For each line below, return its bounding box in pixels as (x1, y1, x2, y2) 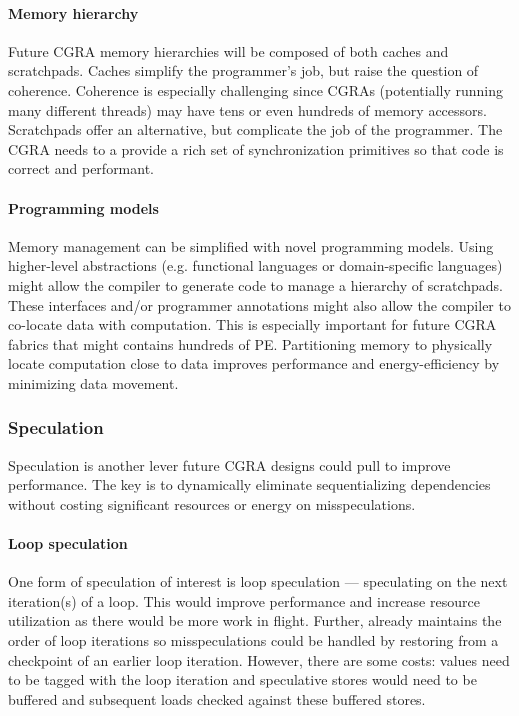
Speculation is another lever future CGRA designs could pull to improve (8, 454, 451, 475)
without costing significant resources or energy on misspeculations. (8, 493, 416, 514)
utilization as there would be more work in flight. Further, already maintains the (8, 610, 502, 631)
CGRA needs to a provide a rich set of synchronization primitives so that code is (8, 138, 504, 159)
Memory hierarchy (8, 2, 139, 23)
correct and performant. (8, 158, 155, 179)
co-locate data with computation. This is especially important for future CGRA (8, 314, 497, 335)
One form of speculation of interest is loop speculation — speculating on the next (8, 571, 508, 592)
